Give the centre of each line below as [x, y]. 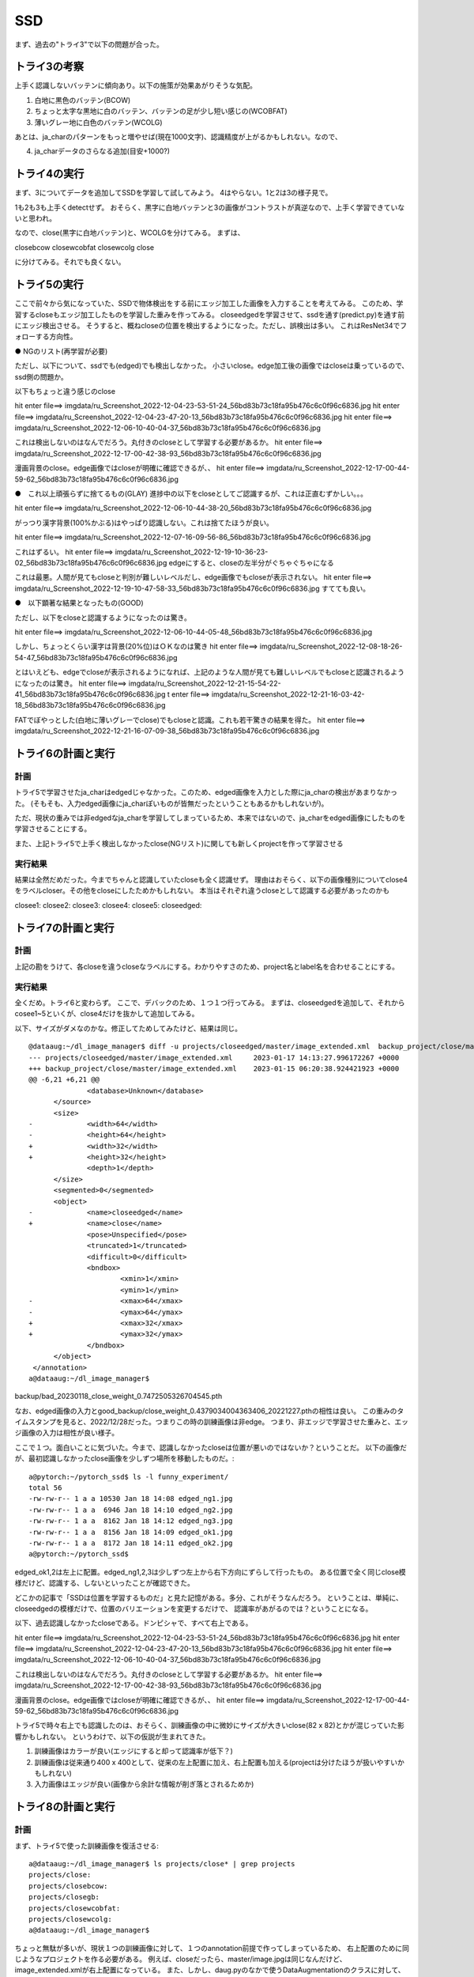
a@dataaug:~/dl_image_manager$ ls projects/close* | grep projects [162, 1864]
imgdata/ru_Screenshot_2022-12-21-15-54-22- [205, 683]
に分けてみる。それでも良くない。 [70, 262]
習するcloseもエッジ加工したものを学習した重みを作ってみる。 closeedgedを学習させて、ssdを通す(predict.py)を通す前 [210, 314]
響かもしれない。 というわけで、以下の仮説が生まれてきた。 [112, 1737]
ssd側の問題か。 [41, 376]
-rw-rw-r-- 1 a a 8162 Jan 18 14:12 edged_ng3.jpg [131, 1521]
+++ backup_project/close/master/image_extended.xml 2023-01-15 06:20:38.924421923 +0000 [214, 1068]
